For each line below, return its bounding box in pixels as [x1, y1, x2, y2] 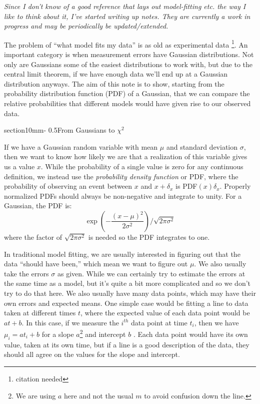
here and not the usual [63, 390, 133, 400]
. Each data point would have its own [133, 328, 248, 339]
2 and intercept [79, 327, 126, 339]
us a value [4, 161, 35, 171]
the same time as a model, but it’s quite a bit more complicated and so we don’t [4, 278, 251, 288]
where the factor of [4, 231, 62, 242]
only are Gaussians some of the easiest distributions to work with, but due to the [4, 59, 253, 69]
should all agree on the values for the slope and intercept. [4, 349, 180, 359]
